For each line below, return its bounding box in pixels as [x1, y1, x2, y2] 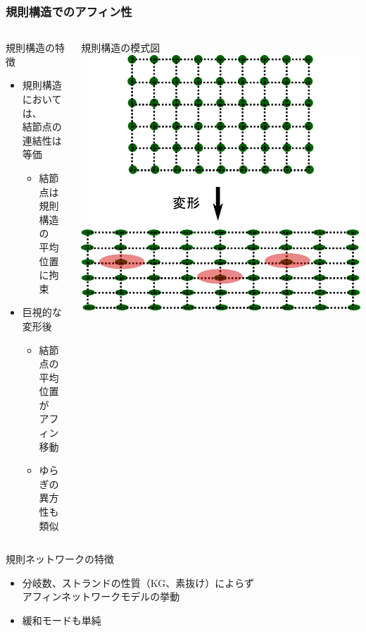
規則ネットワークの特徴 [6, 552, 114, 566]
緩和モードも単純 [22, 613, 101, 627]
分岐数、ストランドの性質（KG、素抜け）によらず [22, 575, 255, 590]
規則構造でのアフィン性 [6, 2, 132, 20]
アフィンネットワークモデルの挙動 [22, 589, 180, 604]
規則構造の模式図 [81, 40, 160, 55]
